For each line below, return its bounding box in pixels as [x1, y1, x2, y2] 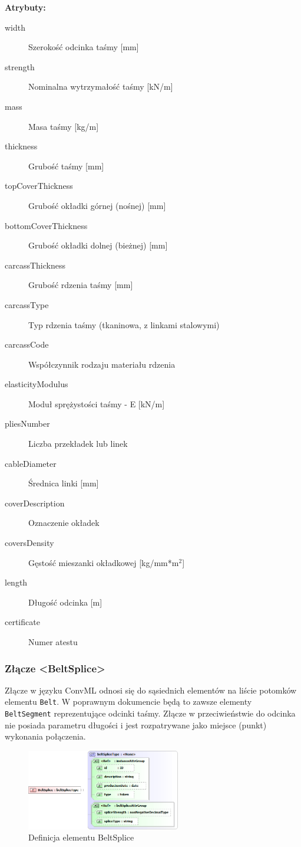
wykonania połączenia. [5, 730, 86, 743]
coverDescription [5, 496, 65, 509]
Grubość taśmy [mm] [28, 159, 104, 172]
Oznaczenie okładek [28, 516, 100, 529]
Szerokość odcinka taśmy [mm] [28, 41, 139, 53]
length [5, 576, 28, 588]
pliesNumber [5, 417, 50, 430]
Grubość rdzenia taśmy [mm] [28, 279, 133, 291]
